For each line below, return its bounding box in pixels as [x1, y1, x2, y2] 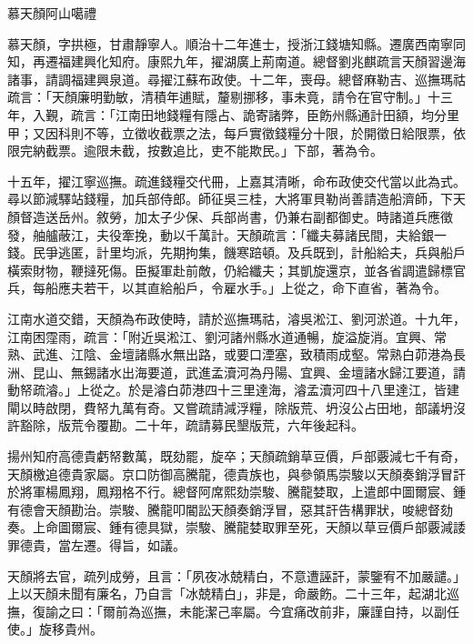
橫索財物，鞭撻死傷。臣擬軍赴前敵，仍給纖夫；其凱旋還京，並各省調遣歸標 [7, 260, 453, 279]
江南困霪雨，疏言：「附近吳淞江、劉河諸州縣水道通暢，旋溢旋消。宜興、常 [7, 327, 447, 346]
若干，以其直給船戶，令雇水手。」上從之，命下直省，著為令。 [83, 278, 447, 297]
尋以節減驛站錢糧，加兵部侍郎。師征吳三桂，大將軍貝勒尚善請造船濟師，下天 [7, 189, 466, 208]
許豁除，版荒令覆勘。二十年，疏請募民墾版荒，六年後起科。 [7, 416, 364, 435]
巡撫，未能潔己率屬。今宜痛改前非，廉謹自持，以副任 [140, 601, 459, 620]
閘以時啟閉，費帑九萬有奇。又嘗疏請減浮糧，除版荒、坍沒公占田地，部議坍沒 [7, 397, 466, 417]
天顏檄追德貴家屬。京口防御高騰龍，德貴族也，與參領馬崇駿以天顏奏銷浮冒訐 [7, 464, 466, 483]
